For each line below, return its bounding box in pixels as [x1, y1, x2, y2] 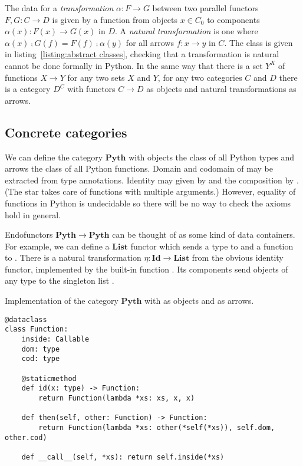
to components [207, 13, 260, 25]
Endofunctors [5, 228, 53, 241]
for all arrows [126, 36, 174, 48]
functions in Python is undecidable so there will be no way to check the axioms [5, 196, 291, 209]
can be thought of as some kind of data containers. [112, 228, 295, 241]
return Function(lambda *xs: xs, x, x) [38, 393, 195, 402]
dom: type [21, 344, 60, 353]
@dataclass [5, 315, 47, 324]
